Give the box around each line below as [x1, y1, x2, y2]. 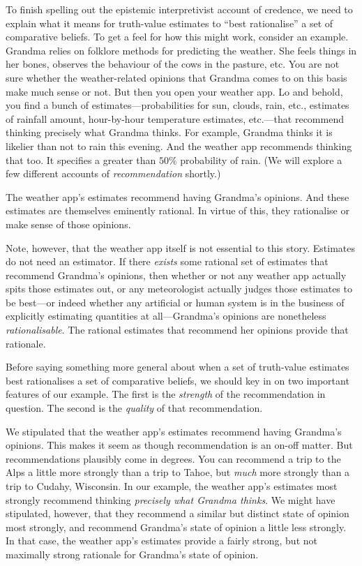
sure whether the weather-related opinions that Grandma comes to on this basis [6, 70, 347, 84]
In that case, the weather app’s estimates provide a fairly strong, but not [6, 533, 317, 548]
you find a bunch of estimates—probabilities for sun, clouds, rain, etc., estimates [6, 98, 349, 112]
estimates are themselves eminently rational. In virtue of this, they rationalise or [6, 203, 349, 218]
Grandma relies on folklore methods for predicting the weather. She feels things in [6, 43, 357, 57]
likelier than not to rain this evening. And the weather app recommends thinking [6, 138, 352, 153]
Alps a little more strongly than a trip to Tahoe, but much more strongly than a [6, 465, 350, 479]
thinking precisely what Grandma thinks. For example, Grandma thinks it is [6, 125, 333, 140]
